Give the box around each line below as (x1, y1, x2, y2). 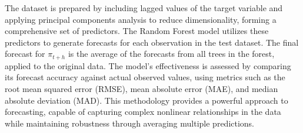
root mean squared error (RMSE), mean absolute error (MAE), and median (5, 83, 278, 95)
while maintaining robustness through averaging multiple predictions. (5, 117, 255, 129)
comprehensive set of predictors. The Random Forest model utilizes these (5, 25, 269, 37)
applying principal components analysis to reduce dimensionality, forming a (5, 13, 277, 25)
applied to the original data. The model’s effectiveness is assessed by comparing (5, 59, 291, 71)
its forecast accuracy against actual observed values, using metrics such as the (5, 71, 285, 83)
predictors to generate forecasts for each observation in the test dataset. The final (5, 36, 299, 48)
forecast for (5, 47, 45, 60)
